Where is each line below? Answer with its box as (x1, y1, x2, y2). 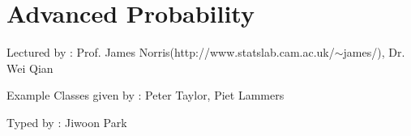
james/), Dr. (343, 44, 405, 61)
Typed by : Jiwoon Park (6, 113, 127, 130)
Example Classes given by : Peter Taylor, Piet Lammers (6, 87, 285, 104)
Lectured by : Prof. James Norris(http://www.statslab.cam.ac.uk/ (6, 44, 335, 61)
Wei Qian (6, 59, 54, 76)
